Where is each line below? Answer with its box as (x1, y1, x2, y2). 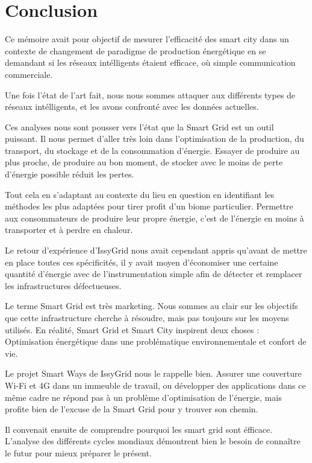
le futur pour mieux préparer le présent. (5, 446, 152, 459)
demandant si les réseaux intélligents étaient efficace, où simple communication (5, 56, 296, 69)
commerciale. (5, 68, 53, 80)
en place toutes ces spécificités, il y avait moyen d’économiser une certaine (5, 255, 278, 268)
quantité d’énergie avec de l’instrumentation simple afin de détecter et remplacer (5, 267, 302, 280)
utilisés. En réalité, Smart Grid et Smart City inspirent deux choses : (5, 323, 260, 336)
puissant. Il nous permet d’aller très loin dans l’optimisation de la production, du (5, 132, 304, 145)
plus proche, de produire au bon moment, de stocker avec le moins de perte (5, 156, 283, 168)
